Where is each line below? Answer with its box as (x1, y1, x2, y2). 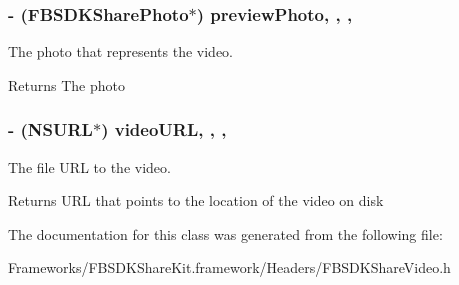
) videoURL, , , (101, 117, 227, 142)
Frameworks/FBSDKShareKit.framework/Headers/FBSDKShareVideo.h (8, 257, 451, 278)
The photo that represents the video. (8, 41, 234, 62)
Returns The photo (8, 74, 125, 95)
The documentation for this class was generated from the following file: (8, 223, 443, 244)
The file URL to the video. (8, 156, 171, 177)
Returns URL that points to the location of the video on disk (8, 190, 384, 211)
